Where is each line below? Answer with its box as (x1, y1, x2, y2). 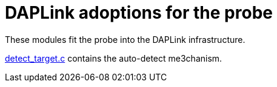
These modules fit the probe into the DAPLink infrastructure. (5, 34, 245, 45)
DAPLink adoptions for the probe (5, 2, 273, 23)
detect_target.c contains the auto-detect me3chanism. (5, 53, 222, 63)
